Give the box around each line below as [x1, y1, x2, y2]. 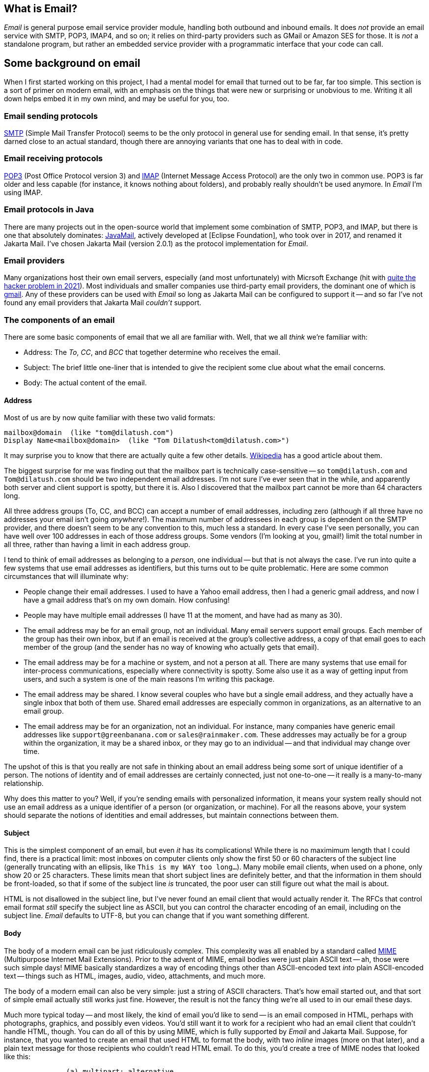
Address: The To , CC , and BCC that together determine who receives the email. [24, 348, 281, 357]
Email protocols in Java [4, 204, 94, 215]
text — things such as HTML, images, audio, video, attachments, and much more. [4, 971, 266, 980]
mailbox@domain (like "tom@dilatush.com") [4, 429, 174, 437]
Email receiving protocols [4, 153, 103, 164]
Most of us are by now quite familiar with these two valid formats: [4, 413, 215, 422]
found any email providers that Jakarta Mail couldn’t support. [4, 298, 202, 307]
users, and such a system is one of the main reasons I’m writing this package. [24, 675, 275, 684]
